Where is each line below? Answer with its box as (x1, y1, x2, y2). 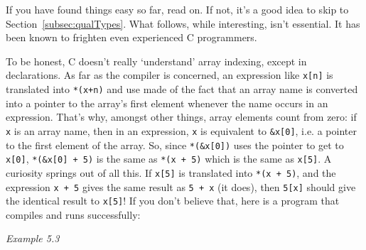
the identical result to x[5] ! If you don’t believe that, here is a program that (6, 193, 340, 208)
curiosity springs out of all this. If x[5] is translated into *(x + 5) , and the (6, 165, 336, 180)
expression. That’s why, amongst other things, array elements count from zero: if (6, 109, 357, 124)
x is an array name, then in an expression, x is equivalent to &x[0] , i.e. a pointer (6, 123, 357, 138)
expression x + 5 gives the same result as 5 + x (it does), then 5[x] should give (6, 179, 356, 194)
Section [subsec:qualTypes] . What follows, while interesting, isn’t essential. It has (6, 16, 360, 31)
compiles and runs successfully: (6, 207, 141, 222)
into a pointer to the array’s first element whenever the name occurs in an (6, 95, 328, 110)
